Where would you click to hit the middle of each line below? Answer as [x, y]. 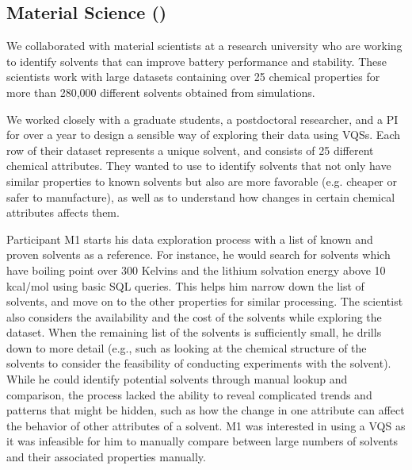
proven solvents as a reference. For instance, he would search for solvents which [198, 254]
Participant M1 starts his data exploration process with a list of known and [190, 239]
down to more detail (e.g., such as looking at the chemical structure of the [187, 347]
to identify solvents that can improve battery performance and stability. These [196, 61]
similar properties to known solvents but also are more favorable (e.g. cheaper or [202, 181]
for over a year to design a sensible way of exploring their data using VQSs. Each [203, 135]
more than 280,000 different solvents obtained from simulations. [161, 92]
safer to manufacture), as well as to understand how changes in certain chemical [201, 196]
